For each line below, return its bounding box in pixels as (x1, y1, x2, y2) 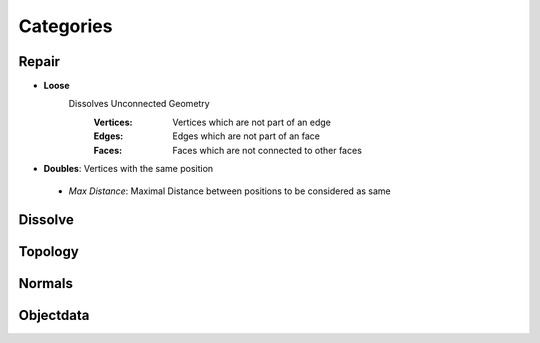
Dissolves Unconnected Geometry (68, 98, 210, 110)
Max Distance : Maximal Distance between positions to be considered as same (68, 185, 391, 197)
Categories (18, 15, 113, 37)
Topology (18, 243, 79, 260)
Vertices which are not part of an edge (172, 116, 332, 128)
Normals (18, 275, 74, 292)
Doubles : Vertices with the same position (43, 163, 214, 175)
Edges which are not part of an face (172, 130, 320, 142)
